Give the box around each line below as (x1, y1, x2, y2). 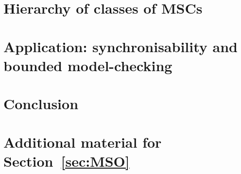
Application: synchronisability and (3, 36, 238, 56)
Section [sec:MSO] (3, 151, 130, 171)
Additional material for (3, 132, 162, 152)
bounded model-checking (3, 55, 172, 75)
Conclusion (3, 94, 79, 114)
